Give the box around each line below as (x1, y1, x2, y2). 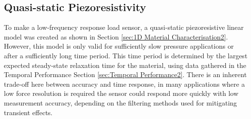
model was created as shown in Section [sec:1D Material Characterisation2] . (4, 31, 228, 41)
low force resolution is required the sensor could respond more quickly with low (4, 88, 238, 98)
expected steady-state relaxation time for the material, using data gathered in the (4, 60, 246, 70)
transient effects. (4, 107, 53, 117)
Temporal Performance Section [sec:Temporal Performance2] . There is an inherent (4, 69, 247, 79)
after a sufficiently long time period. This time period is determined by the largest (4, 50, 248, 60)
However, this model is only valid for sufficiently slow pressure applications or (4, 41, 234, 51)
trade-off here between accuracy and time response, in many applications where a (4, 79, 245, 89)
